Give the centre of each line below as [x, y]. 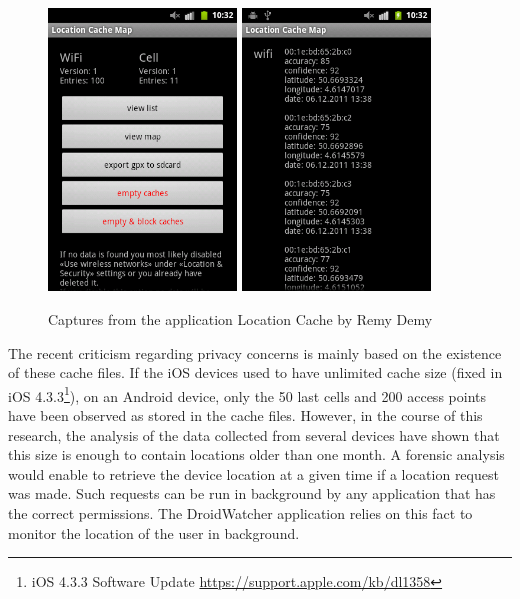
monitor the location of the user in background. [154, 532]
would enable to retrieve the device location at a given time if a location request [253, 473]
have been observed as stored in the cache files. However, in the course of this [245, 415]
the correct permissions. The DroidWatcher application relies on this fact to [240, 513]
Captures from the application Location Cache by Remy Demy [240, 319]
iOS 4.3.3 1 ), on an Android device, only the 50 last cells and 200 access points [247, 394]
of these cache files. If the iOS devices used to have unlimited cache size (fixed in [255, 372]
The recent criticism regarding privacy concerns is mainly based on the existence [255, 352]
